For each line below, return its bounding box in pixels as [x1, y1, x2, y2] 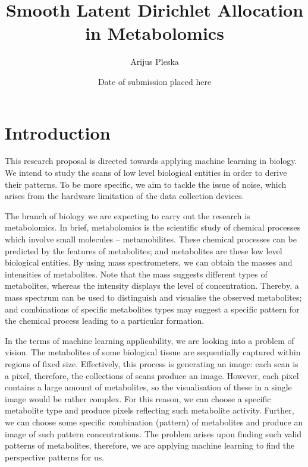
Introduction [5, 120, 111, 144]
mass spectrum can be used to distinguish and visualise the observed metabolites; [5, 291, 302, 303]
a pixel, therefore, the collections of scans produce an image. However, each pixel [5, 369, 299, 381]
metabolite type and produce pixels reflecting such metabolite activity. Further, [5, 404, 294, 416]
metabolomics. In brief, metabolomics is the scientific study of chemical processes [5, 221, 301, 233]
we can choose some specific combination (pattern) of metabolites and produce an [5, 415, 303, 428]
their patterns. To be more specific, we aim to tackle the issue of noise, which [5, 178, 287, 190]
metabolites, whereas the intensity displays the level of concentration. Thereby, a [5, 279, 299, 292]
